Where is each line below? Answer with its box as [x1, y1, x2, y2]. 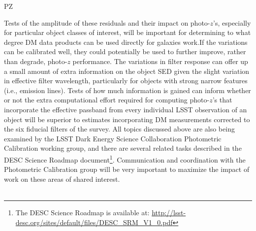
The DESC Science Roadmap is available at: [15, 207, 150, 217]
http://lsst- [152, 207, 186, 217]
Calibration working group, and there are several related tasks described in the [4, 143, 242, 153]
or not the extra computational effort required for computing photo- [4, 95, 210, 105]
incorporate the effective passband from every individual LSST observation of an [4, 104, 247, 114]
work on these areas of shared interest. [4, 173, 120, 184]
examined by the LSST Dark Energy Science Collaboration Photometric [4, 133, 222, 143]
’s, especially [213, 17, 251, 28]
